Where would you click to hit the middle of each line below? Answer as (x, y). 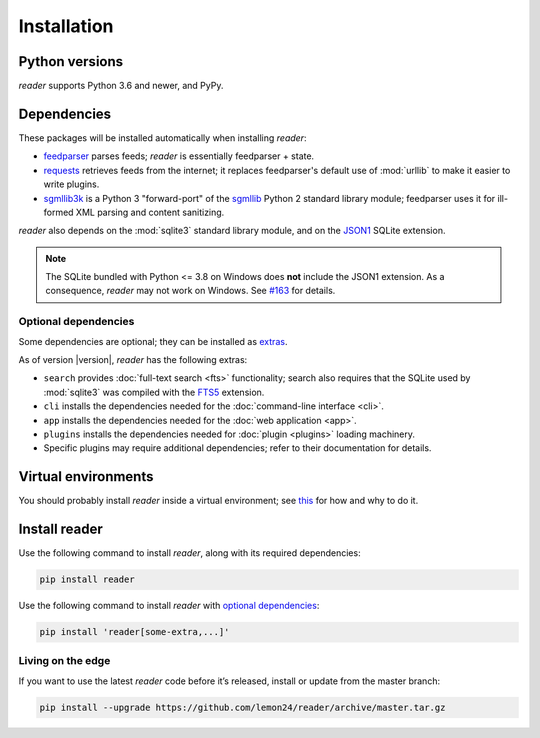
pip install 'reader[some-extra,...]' (134, 632)
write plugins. (71, 184)
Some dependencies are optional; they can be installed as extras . (153, 341)
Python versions (71, 61)
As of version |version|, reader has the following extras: (133, 360)
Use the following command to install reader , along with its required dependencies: (189, 553)
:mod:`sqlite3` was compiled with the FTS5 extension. (154, 392)
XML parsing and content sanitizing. (150, 212)
